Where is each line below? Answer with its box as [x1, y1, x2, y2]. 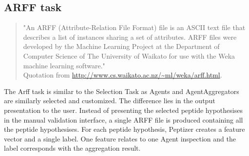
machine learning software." [23, 60, 105, 70]
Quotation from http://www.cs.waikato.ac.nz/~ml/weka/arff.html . [23, 70, 222, 80]
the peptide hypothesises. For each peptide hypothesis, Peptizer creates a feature [4, 124, 245, 134]
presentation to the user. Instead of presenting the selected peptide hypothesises [4, 105, 243, 115]
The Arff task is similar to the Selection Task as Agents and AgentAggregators [4, 86, 239, 96]
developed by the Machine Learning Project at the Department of [23, 41, 220, 51]
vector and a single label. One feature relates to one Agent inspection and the [4, 133, 236, 143]
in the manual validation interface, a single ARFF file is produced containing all [4, 114, 243, 125]
